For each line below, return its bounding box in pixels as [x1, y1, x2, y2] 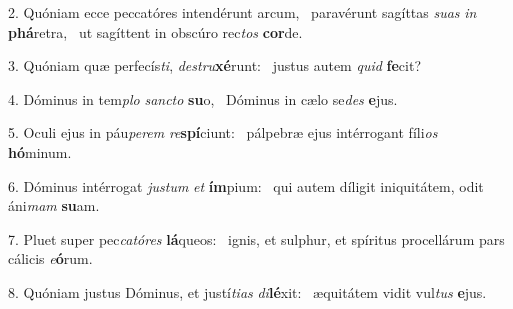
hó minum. [8, 141, 72, 162]
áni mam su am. [8, 195, 100, 216]
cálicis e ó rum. [8, 248, 93, 269]
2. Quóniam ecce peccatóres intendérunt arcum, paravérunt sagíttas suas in [8, 2, 477, 22]
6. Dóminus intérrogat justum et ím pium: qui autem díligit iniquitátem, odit [8, 175, 484, 196]
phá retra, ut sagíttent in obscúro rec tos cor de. [8, 21, 303, 42]
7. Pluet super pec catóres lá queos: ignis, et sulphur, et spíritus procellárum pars [8, 228, 505, 249]
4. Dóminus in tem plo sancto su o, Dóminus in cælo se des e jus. [8, 88, 398, 109]
